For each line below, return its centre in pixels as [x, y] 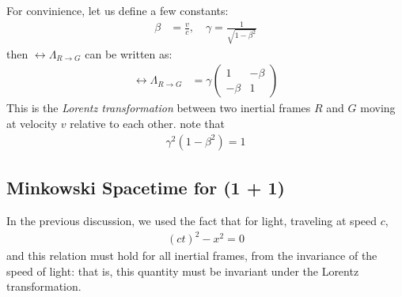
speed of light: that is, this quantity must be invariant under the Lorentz [183, 271]
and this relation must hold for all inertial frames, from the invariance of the [192, 256]
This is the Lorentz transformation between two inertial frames [159, 108]
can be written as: [129, 53]
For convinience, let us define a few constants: [118, 10]
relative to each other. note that [147, 124]
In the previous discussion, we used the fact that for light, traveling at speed [192, 220]
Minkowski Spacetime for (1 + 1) [146, 188]
